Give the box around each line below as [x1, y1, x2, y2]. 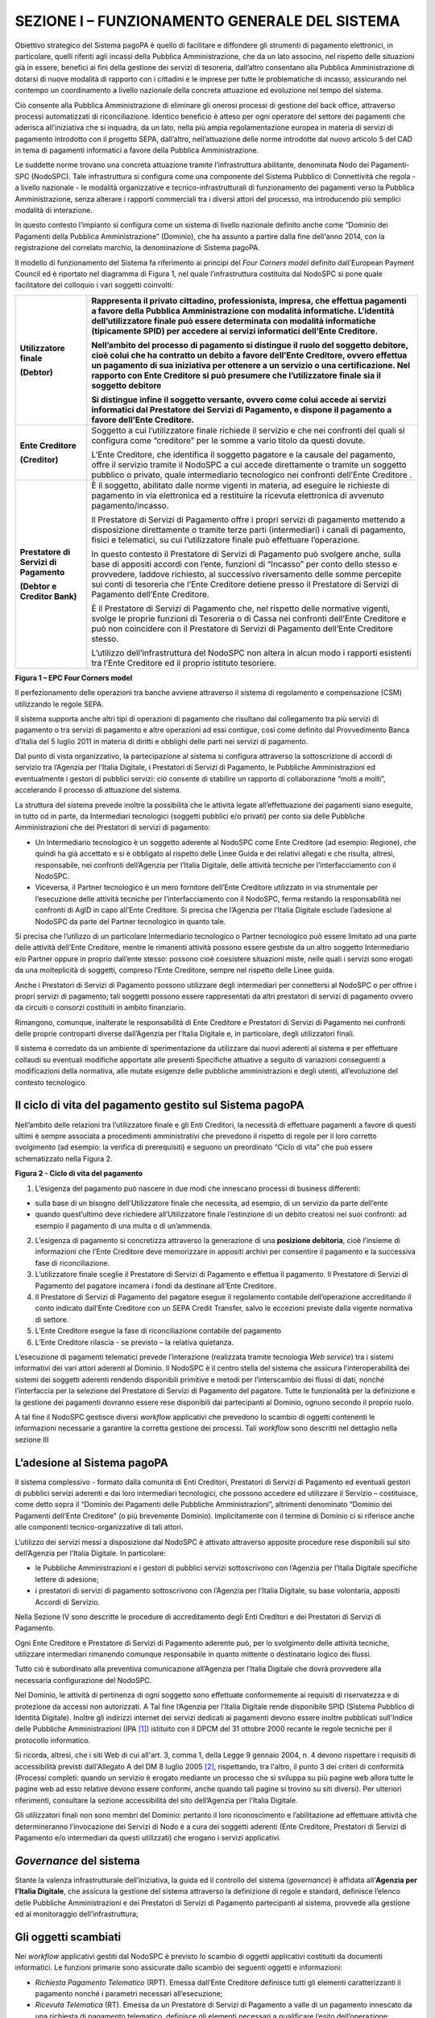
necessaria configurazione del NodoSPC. [14, 1675, 152, 1685]
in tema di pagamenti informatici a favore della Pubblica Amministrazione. [14, 145, 259, 155]
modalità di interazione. [14, 206, 93, 216]
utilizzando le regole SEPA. [14, 699, 104, 709]
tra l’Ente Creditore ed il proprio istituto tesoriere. [91, 657, 277, 668]
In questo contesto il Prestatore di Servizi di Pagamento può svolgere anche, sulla [91, 548, 401, 559]
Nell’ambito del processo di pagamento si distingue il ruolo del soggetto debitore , [91, 339, 408, 350]
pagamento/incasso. [91, 500, 169, 511]
